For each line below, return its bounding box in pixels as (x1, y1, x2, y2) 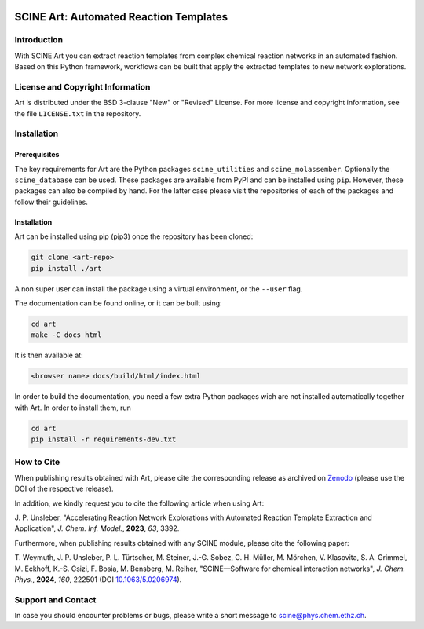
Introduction (14, 35, 63, 46)
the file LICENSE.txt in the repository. (14, 108, 141, 118)
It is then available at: (14, 350, 83, 360)
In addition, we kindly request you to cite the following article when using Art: (14, 499, 265, 508)
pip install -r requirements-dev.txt (31, 435, 177, 444)
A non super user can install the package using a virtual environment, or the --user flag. (14, 283, 303, 294)
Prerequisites (14, 150, 60, 159)
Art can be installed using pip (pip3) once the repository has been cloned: (14, 232, 254, 241)
